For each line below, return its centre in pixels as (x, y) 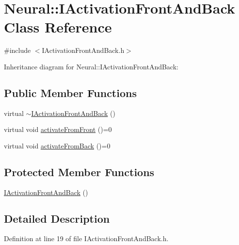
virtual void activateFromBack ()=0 (57, 145)
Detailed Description (57, 218)
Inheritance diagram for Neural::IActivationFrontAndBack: (91, 66)
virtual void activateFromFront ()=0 (58, 129)
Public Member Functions (70, 92)
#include (17, 50)
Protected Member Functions (79, 171)
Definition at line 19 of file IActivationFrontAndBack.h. (86, 238)
